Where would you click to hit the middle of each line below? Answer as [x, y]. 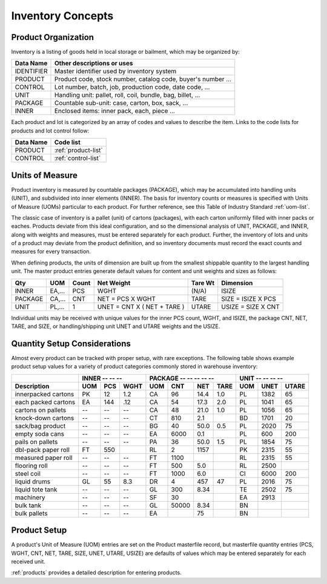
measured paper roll [44, 458]
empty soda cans [40, 434]
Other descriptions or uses [94, 64]
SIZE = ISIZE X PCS [249, 298]
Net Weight [114, 283]
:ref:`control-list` [78, 159]
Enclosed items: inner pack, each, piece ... [115, 111]
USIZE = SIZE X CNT [250, 307]
